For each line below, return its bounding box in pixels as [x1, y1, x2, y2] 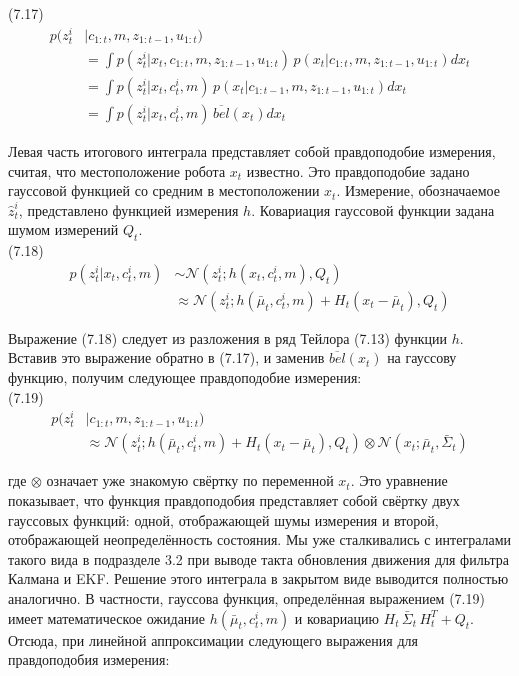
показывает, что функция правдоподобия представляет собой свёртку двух [8, 490, 460, 511]
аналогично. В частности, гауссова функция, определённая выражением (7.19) [8, 588, 485, 609]
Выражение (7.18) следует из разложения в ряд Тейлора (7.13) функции [8, 327, 448, 348]
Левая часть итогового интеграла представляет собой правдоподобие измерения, [8, 140, 496, 161]
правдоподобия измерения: [8, 649, 170, 670]
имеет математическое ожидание [8, 607, 206, 628]
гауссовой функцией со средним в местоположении [8, 180, 320, 201]
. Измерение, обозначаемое [336, 180, 500, 201]
